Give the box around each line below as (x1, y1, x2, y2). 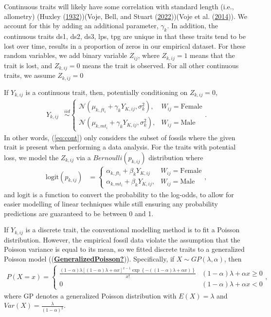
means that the (190, 50, 235, 60)
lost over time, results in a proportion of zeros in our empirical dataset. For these (4, 40, 246, 51)
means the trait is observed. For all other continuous (82, 60, 239, 70)
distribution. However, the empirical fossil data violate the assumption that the (4, 234, 240, 244)
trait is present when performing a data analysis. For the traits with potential (4, 142, 236, 152)
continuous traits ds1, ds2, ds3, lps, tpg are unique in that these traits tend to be (4, 31, 246, 41)
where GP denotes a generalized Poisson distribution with (4, 290, 177, 300)
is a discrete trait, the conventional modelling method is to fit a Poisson (25, 224, 240, 235)
